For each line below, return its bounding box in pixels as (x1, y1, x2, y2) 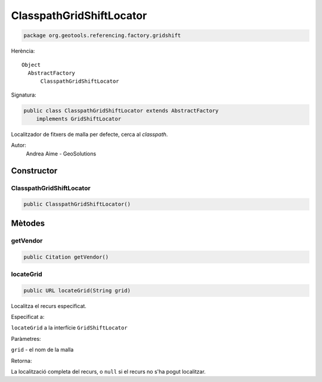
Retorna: (11, 357, 32, 364)
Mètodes (11, 218, 45, 228)
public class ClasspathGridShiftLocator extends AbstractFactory (23, 107, 219, 114)
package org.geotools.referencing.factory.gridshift (23, 32, 181, 39)
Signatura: (11, 91, 37, 98)
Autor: (11, 142, 27, 149)
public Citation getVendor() (23, 253, 109, 260)
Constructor (11, 166, 58, 176)
